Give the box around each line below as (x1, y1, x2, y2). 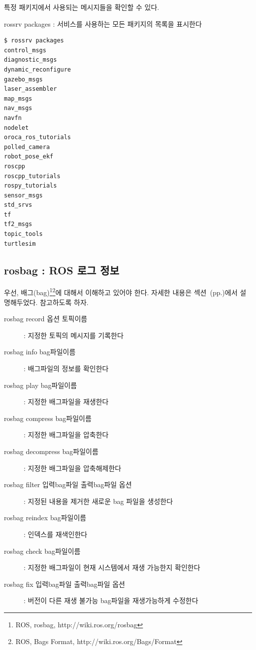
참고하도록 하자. (39, 297, 89, 307)
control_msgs (4, 46, 46, 54)
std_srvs (4, 201, 32, 209)
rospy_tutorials (4, 182, 57, 190)
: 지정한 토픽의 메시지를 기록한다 (24, 330, 124, 340)
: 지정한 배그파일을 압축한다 (24, 429, 109, 440)
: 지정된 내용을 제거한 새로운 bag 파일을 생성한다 (24, 496, 173, 506)
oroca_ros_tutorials (4, 134, 71, 141)
